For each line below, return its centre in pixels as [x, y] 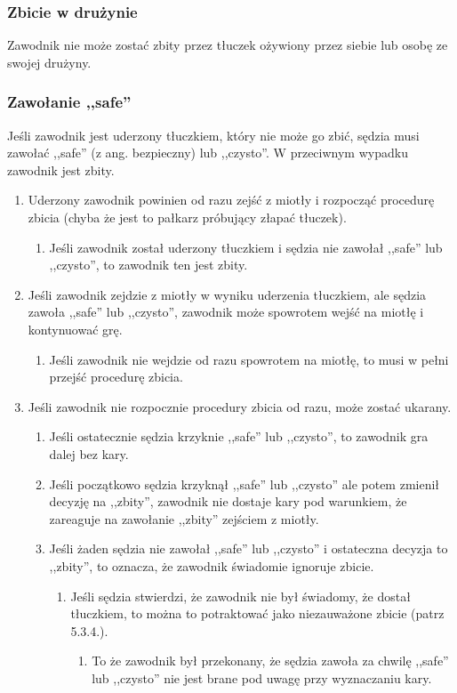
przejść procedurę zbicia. [116, 377]
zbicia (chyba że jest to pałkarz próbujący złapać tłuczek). [187, 217]
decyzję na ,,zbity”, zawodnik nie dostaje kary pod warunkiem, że [228, 501]
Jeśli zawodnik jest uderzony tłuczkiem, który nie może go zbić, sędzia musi [213, 135]
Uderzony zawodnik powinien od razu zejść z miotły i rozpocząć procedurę [231, 200]
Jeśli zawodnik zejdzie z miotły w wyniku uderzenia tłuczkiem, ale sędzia [227, 294]
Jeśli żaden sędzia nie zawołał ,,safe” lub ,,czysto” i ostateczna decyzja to [249, 548]
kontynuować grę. [75, 329]
